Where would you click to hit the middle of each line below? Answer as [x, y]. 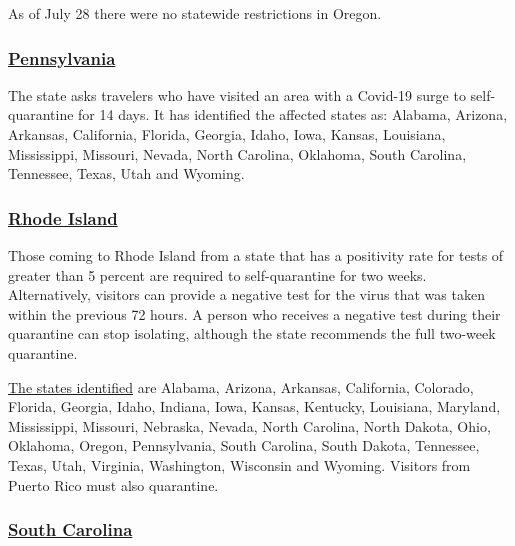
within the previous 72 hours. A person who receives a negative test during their [254, 313]
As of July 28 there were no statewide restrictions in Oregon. [195, 13]
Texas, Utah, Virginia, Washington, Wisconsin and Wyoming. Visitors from [239, 464]
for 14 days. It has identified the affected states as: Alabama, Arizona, [293, 114]
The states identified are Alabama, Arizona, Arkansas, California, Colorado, [241, 386]
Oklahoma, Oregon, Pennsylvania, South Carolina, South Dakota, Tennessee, [244, 445]
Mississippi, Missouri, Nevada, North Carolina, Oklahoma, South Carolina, [237, 153]
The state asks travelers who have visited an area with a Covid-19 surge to [237, 94]
